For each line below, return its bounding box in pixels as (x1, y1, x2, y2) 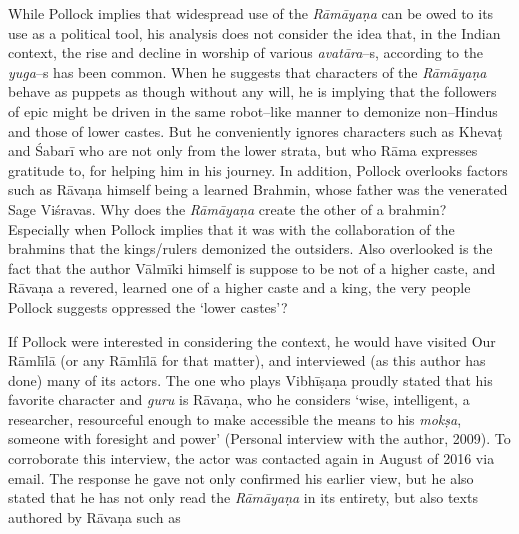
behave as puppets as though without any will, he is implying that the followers (8, 81, 497, 102)
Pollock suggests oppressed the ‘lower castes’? (8, 296, 288, 317)
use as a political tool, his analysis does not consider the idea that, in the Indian (8, 22, 501, 43)
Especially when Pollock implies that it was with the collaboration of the (8, 218, 455, 239)
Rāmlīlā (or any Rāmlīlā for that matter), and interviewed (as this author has (8, 350, 486, 371)
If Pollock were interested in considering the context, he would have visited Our (8, 330, 496, 351)
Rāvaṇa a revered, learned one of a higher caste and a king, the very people (8, 277, 471, 298)
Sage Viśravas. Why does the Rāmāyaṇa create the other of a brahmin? (8, 198, 447, 219)
